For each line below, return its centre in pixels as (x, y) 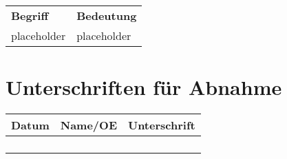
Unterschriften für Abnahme (144, 87)
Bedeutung (107, 15)
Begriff (30, 15)
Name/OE (88, 125)
